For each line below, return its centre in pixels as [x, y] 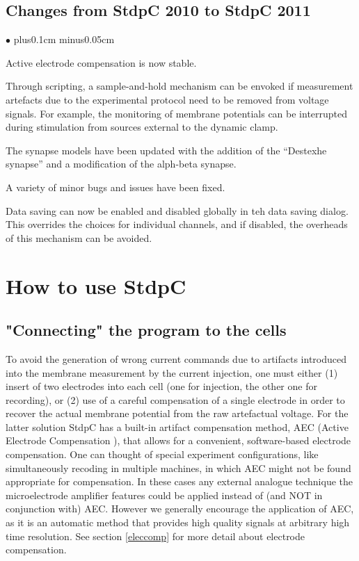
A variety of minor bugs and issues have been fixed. [115, 187]
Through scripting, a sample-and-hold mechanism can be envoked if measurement [179, 86]
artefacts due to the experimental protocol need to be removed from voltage [167, 99]
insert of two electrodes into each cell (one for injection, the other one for [161, 386]
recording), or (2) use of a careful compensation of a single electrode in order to [175, 399]
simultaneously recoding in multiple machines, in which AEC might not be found [178, 467]
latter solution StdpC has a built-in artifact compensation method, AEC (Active [177, 426]
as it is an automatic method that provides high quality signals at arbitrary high [178, 522]
